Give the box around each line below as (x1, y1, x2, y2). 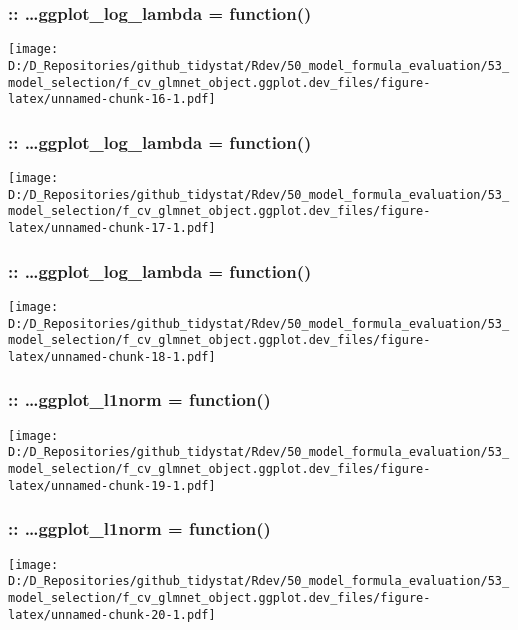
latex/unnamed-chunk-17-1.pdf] (8, 221, 216, 236)
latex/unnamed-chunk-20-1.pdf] (8, 607, 216, 622)
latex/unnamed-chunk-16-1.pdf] (8, 92, 216, 107)
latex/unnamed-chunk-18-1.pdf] (8, 349, 216, 364)
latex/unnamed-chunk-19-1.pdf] (8, 478, 216, 493)
